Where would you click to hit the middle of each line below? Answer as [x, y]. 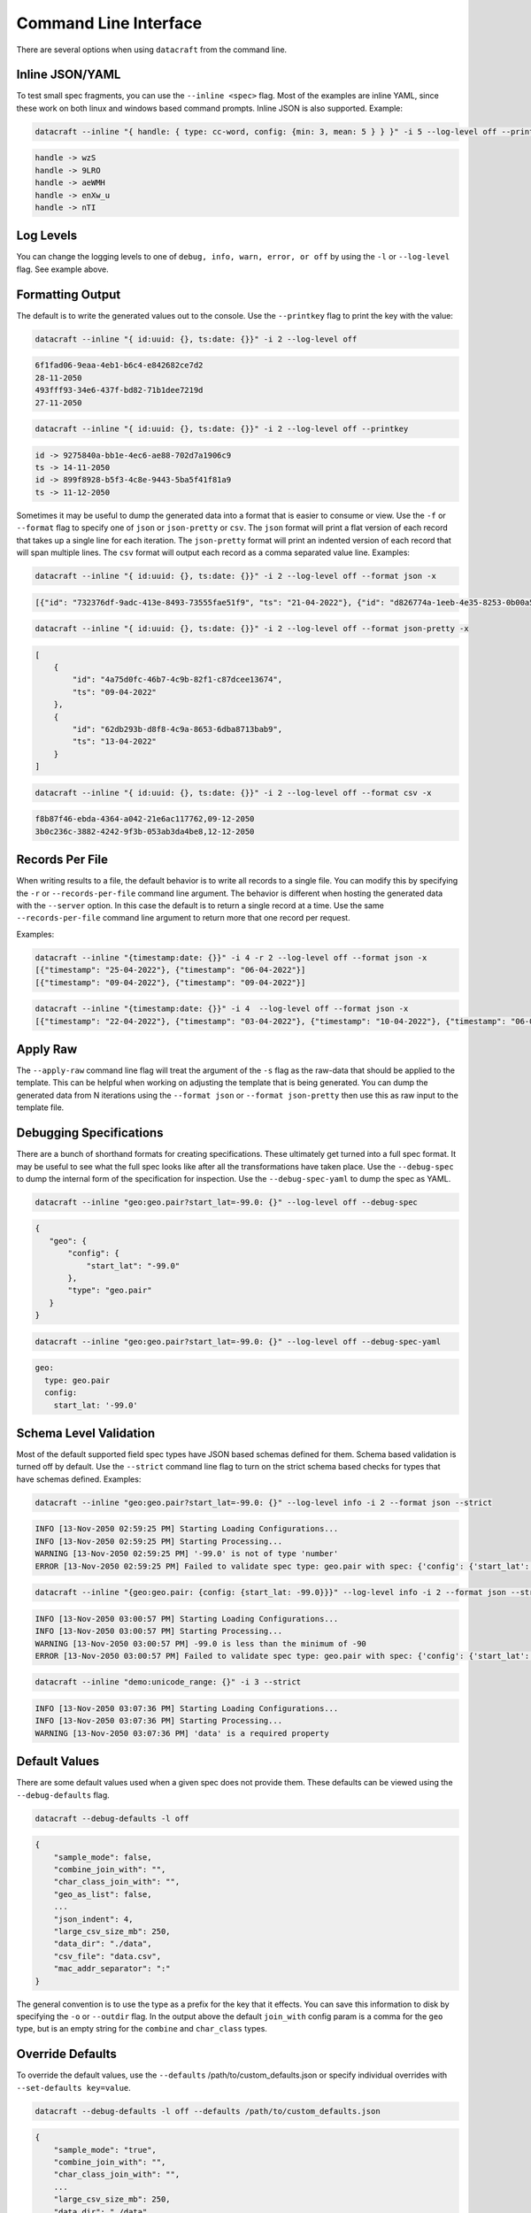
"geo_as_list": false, [103, 1894]
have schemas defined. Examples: [79, 1479]
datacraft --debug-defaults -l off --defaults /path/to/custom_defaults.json [208, 2111]
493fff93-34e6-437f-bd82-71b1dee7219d [119, 390]
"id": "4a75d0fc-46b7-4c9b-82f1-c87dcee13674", [177, 680]
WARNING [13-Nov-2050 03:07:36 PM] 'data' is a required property [182, 1733]
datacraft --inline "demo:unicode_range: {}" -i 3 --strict [168, 1682]
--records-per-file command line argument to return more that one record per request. [183, 918]
